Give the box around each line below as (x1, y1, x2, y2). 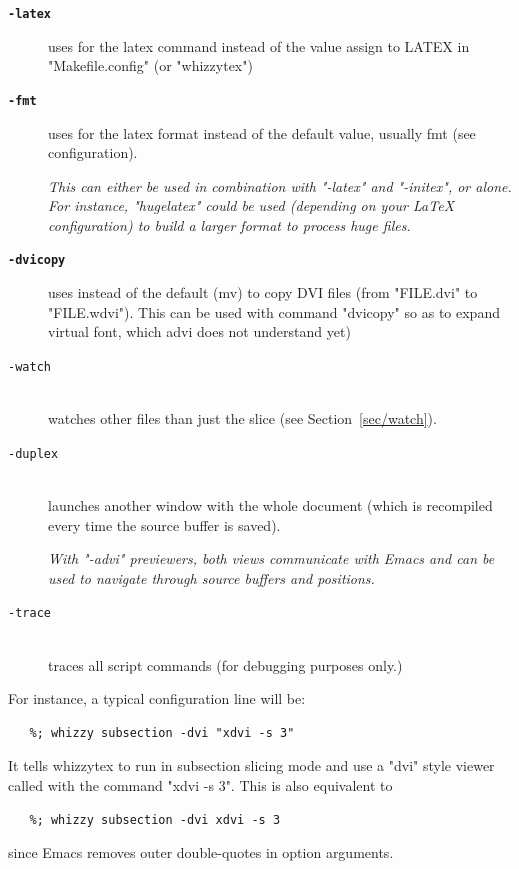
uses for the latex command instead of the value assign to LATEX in (48, 35, 470, 56)
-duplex (8, 446, 59, 461)
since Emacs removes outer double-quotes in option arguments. (8, 842, 394, 863)
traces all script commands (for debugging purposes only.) (48, 654, 403, 675)
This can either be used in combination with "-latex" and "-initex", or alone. (48, 175, 512, 196)
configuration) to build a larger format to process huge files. (48, 214, 411, 235)
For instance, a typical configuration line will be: (8, 688, 306, 709)
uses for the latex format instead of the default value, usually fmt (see (48, 122, 476, 143)
